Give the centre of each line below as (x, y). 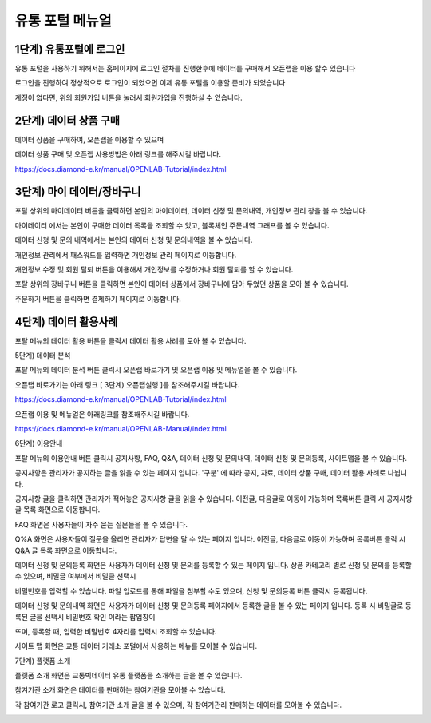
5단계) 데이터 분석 (43, 356)
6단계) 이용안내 (39, 443)
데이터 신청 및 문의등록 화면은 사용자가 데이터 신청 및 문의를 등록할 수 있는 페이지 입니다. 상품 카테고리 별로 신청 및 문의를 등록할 (214, 565)
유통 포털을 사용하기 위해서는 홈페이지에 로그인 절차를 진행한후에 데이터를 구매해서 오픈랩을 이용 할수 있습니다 (185, 69)
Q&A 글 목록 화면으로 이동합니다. (66, 550)
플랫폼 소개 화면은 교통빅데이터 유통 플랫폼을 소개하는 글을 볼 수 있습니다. (129, 676)
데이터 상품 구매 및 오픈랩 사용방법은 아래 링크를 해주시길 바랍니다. (118, 154)
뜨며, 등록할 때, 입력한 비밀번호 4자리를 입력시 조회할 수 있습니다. (116, 631)
